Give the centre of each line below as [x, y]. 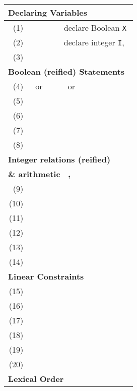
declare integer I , [94, 42]
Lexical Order [36, 379]
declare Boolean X [95, 27]
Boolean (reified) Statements [66, 71]
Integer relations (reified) [59, 159]
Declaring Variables [48, 12]
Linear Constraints [46, 276]
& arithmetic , [40, 174]
